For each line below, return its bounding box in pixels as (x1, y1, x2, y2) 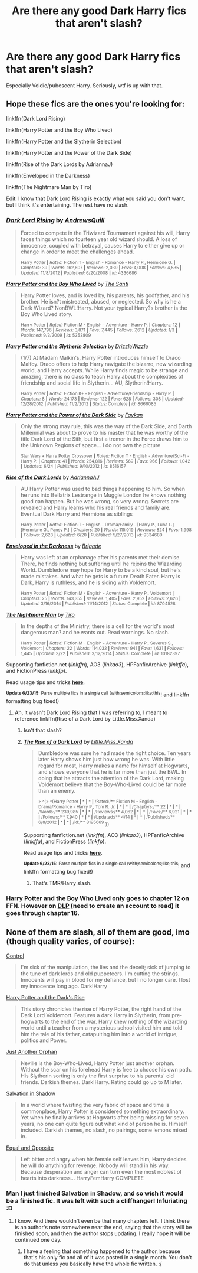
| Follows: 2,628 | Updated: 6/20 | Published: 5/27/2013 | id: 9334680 (20, 532, 163, 538)
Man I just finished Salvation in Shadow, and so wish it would (6, 1189, 184, 1197)
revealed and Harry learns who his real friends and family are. (20, 504, 171, 512)
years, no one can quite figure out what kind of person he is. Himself (20, 1120, 187, 1127)
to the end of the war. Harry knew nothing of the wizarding (45, 1018, 187, 1025)
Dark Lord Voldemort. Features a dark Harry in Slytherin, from (20, 1011, 171, 1018)
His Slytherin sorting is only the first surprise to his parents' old (20, 1072, 174, 1079)
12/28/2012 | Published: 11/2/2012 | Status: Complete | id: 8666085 (20, 401, 157, 407)
